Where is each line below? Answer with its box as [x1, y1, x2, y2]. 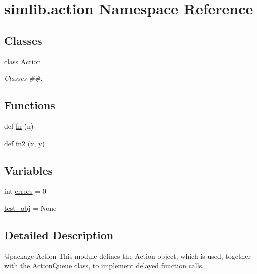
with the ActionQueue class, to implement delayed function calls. [4, 260, 204, 271]
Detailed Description [4, 227, 114, 242]
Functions [4, 97, 55, 113]
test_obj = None [4, 202, 57, 213]
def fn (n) [4, 120, 34, 131]
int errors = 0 [4, 186, 46, 196]
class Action [4, 56, 41, 66]
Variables [4, 162, 53, 178]
